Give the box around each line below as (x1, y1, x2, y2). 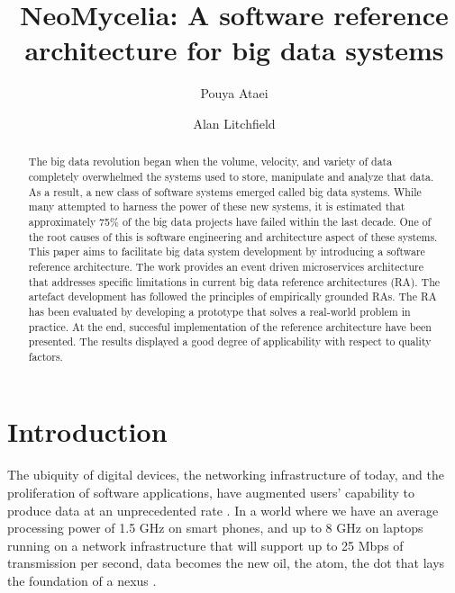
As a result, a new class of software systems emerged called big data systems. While (28, 184, 422, 199)
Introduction (7, 413, 168, 450)
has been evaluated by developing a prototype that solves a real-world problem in (28, 303, 411, 319)
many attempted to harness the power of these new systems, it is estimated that (28, 199, 405, 214)
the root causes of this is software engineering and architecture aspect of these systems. (28, 229, 438, 244)
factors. (28, 348, 63, 364)
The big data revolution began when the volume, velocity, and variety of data (28, 154, 393, 169)
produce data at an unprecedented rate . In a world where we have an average (7, 500, 439, 519)
